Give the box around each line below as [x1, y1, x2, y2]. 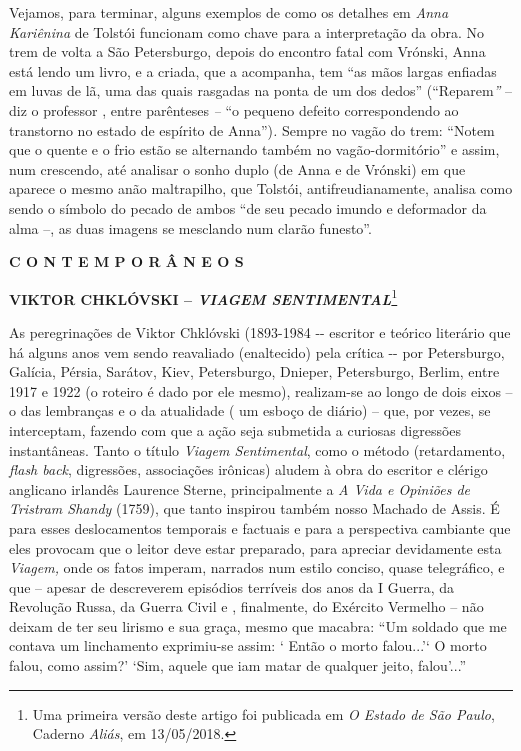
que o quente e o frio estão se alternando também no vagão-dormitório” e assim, [9, 139, 500, 160]
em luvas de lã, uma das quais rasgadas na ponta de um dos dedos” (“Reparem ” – [9, 80, 513, 101]
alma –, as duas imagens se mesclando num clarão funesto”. [9, 217, 372, 238]
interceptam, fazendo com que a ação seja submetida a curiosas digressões [9, 419, 462, 440]
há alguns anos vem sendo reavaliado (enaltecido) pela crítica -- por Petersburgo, [9, 341, 505, 362]
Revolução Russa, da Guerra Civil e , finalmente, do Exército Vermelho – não [9, 596, 484, 617]
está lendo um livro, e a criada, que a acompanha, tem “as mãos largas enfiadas [9, 60, 497, 81]
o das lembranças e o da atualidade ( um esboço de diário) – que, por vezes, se [9, 400, 491, 421]
